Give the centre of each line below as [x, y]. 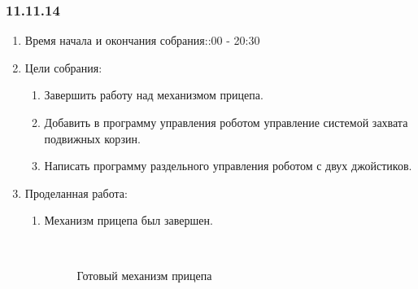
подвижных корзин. [92, 138]
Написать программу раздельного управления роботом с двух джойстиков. [228, 166]
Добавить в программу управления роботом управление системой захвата [226, 122]
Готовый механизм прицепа [144, 275]
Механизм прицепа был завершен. [128, 220]
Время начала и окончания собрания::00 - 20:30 [142, 40]
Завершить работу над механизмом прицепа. [154, 95]
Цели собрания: [63, 67]
